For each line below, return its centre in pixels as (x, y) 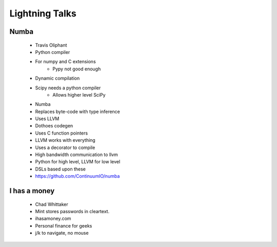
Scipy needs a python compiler (68, 88)
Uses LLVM (47, 119)
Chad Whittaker (52, 204)
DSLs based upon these (60, 169)
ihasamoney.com (53, 219)
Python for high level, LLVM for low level (78, 162)
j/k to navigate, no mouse (62, 233)
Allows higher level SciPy (79, 94)
